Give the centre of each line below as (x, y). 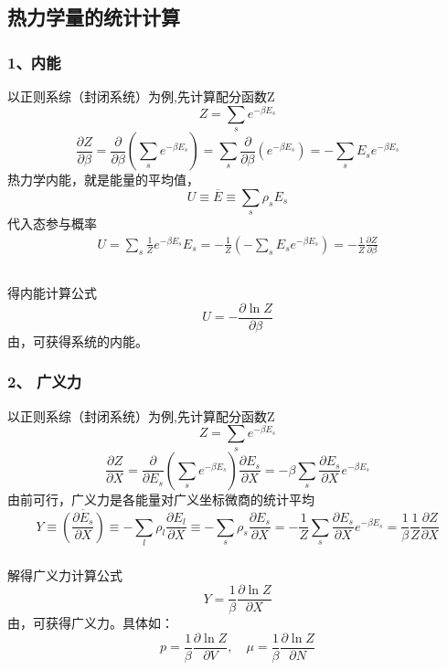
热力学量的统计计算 (94, 17)
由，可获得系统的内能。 (78, 340)
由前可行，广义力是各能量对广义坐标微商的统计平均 (161, 499)
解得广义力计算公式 (65, 574)
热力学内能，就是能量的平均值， (103, 180)
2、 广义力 (45, 382)
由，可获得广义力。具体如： (90, 623)
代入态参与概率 (52, 223)
